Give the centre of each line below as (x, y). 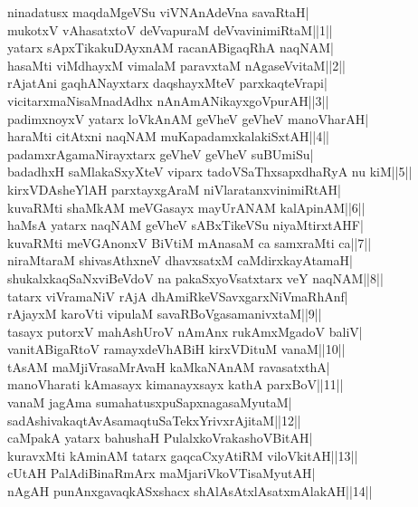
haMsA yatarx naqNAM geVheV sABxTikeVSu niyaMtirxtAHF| (185, 225)
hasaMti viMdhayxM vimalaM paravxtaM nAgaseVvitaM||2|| (176, 65)
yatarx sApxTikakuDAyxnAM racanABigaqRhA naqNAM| (171, 48)
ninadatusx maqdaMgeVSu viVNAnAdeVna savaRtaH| (158, 12)
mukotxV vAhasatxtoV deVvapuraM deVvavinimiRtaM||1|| (170, 29)
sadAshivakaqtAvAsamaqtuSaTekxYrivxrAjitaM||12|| (154, 420)
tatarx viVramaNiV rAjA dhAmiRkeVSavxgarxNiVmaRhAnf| (178, 296)
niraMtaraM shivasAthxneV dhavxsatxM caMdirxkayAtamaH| (180, 260)
